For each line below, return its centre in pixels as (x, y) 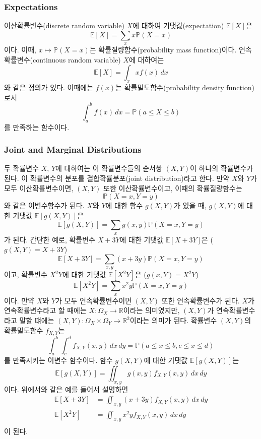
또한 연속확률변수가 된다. (201, 300)
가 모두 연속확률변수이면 (94, 300)
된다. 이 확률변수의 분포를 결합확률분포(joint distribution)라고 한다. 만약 (117, 178)
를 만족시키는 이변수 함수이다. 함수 (58, 360)
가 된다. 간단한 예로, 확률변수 (50, 239)
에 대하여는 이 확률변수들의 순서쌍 (109, 168)
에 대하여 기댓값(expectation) (178, 25)
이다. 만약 (19, 300)
